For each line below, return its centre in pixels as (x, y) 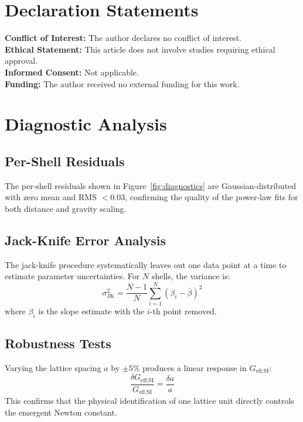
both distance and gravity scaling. (66, 208)
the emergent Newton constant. (61, 412)
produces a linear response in (195, 367)
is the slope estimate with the (91, 311)
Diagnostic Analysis (86, 124)
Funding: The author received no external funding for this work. (122, 83)
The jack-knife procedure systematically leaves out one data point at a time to (146, 264)
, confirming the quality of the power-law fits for (212, 197)
